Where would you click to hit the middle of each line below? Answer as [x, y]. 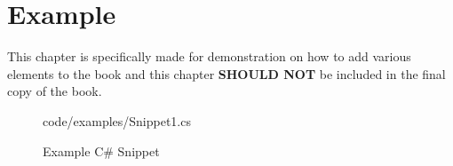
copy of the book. [55, 91]
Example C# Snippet [101, 150]
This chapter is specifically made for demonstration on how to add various [209, 56]
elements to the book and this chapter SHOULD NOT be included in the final [226, 73]
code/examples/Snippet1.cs [117, 120]
